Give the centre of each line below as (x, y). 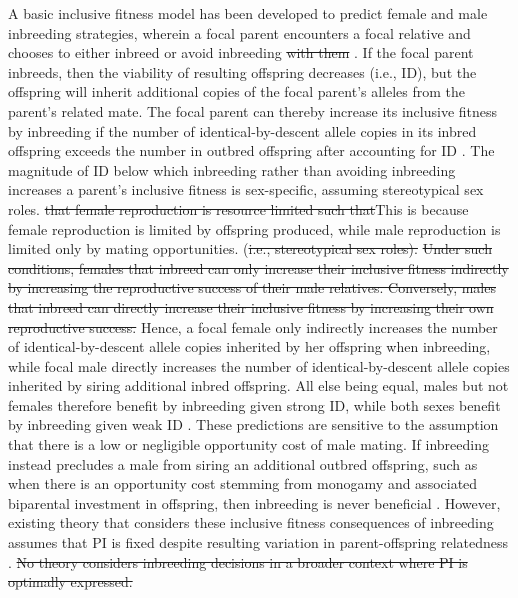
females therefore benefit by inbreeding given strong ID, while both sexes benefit (254, 404)
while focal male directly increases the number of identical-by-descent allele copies (259, 365)
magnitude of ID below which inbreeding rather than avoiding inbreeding (232, 169)
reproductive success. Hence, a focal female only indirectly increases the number (253, 326)
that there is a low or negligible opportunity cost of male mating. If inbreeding (248, 444)
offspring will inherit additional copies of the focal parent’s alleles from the (237, 91)
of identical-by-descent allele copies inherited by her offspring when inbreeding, (249, 346)
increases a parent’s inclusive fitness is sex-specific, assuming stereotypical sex (246, 189)
